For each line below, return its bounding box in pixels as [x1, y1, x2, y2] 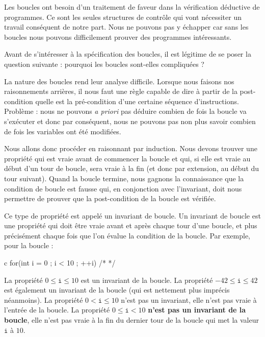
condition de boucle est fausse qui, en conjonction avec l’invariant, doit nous [4, 183, 242, 194]
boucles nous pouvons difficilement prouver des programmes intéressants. [4, 31, 232, 42]
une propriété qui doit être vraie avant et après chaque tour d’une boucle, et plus [4, 220, 257, 231]
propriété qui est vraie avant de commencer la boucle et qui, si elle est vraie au [4, 153, 251, 163]
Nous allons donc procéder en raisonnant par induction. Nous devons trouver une [4, 143, 257, 154]
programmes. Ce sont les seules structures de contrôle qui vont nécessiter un [4, 11, 242, 22]
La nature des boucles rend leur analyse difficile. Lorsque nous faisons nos [4, 76, 234, 86]
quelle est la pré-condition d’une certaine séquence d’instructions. [35, 95, 239, 106]
